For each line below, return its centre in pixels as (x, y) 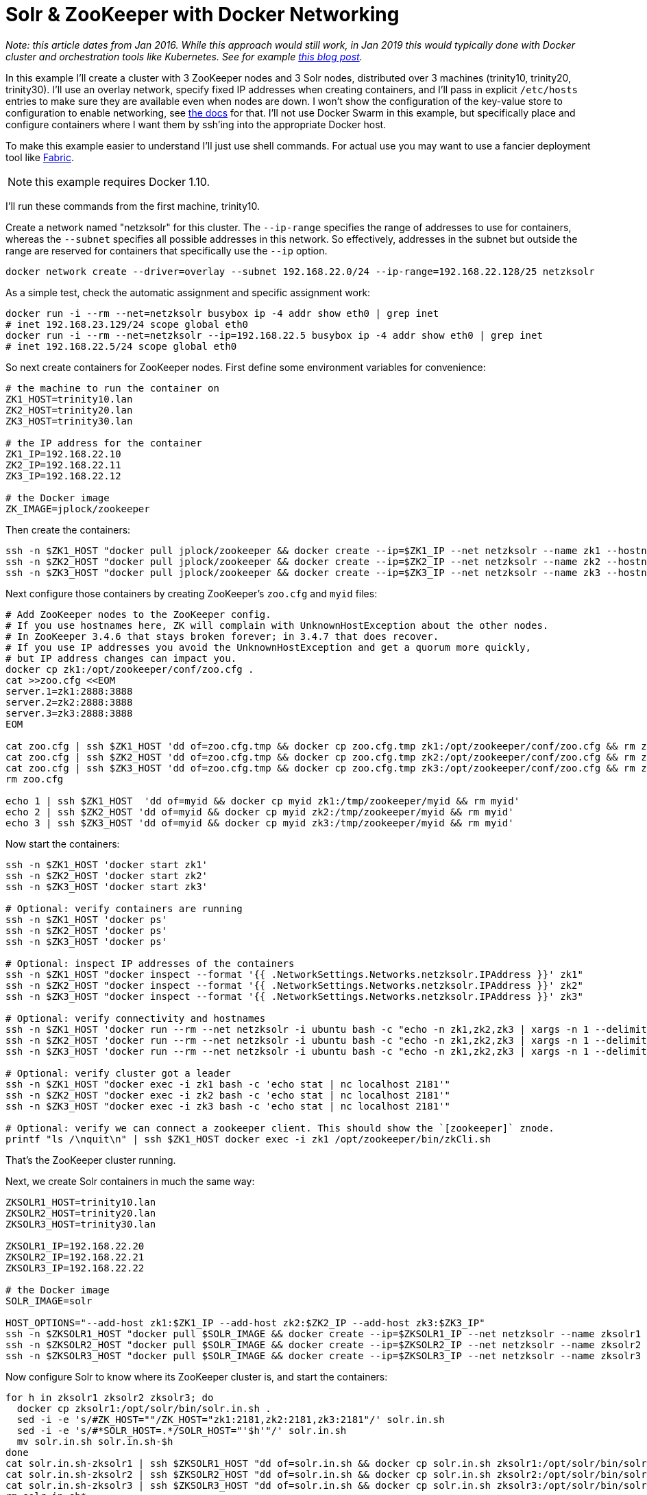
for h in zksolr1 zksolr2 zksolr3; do (110, 1397)
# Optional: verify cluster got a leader (118, 1073)
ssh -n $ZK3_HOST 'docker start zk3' (107, 886)
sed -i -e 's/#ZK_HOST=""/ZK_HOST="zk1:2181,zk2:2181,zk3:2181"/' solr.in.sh (231, 1419)
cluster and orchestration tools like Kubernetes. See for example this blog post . (184, 56)
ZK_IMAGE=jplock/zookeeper (78, 509)
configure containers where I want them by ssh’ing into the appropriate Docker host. (196, 124)
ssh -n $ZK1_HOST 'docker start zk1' (107, 864)
